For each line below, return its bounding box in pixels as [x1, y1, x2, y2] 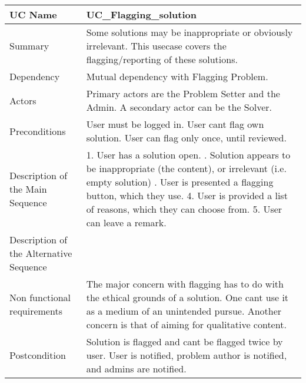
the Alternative [9, 246, 72, 260]
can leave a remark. [86, 216, 167, 229]
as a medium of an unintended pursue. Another [86, 304, 282, 318]
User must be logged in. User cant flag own [86, 117, 264, 131]
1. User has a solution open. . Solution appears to [86, 148, 291, 161]
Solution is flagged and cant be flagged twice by [86, 335, 283, 348]
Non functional [9, 290, 71, 304]
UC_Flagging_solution [86, 8, 197, 21]
